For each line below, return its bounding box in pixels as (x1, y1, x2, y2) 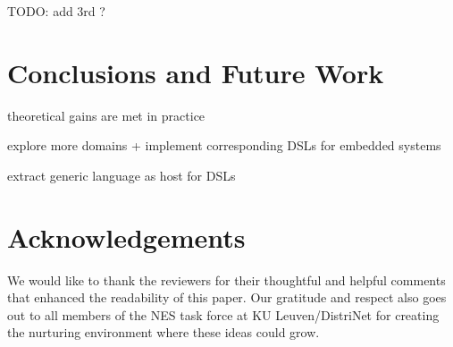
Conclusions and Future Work (7, 54, 384, 90)
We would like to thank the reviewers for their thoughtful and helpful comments (7, 270, 446, 289)
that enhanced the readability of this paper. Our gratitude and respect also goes (7, 288, 447, 307)
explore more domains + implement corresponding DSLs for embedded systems (7, 136, 441, 155)
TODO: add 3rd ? (7, 2, 105, 20)
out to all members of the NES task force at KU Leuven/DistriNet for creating (7, 305, 440, 324)
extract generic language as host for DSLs (7, 165, 236, 184)
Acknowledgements (7, 218, 246, 255)
